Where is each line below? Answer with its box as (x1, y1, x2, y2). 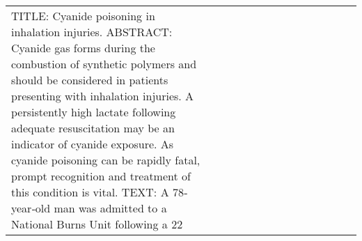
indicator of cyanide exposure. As (11, 136, 174, 152)
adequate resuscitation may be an (11, 120, 175, 136)
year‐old (11, 200, 51, 216)
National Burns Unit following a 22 (11, 216, 183, 232)
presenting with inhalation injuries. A (11, 88, 194, 104)
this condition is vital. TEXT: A (11, 184, 169, 200)
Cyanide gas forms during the (11, 40, 155, 56)
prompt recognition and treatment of (11, 168, 191, 184)
